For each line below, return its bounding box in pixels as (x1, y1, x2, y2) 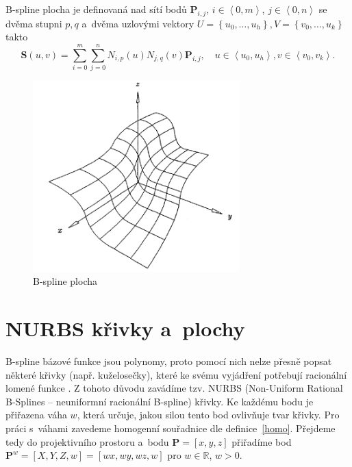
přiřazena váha (5, 407, 67, 422)
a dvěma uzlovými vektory (81, 16, 194, 30)
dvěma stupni (5, 16, 62, 30)
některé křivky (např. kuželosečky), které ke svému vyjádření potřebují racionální (5, 367, 347, 381)
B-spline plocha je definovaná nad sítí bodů (5, 2, 187, 16)
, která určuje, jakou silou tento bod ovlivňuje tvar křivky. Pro (77, 407, 340, 422)
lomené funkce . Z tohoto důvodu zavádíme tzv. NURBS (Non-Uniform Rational (5, 381, 343, 395)
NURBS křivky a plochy (5, 314, 245, 342)
